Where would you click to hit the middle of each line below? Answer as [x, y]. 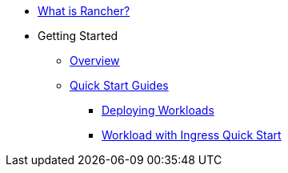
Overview [95, 60]
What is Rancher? [84, 11]
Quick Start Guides [119, 85]
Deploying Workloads [158, 110]
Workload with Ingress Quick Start [192, 135]
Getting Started [78, 36]
